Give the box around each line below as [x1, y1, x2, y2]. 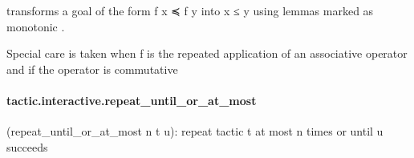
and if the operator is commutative [6, 60, 178, 77]
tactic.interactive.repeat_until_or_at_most [6, 91, 257, 108]
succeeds [6, 138, 48, 155]
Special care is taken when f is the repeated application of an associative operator [6, 45, 408, 62]
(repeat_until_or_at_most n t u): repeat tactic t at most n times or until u [6, 123, 384, 140]
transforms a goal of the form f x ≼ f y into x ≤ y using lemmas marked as [6, 2, 374, 18]
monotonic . [6, 18, 65, 34]
